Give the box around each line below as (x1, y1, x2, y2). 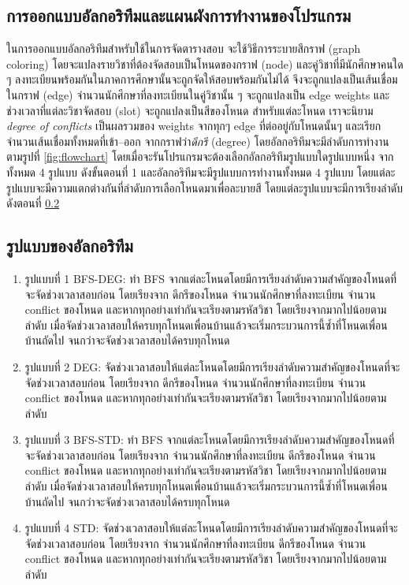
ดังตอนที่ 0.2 (6, 195, 60, 211)
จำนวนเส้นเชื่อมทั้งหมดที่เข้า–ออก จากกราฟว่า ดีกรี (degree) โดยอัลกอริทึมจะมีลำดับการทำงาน (6, 132, 389, 149)
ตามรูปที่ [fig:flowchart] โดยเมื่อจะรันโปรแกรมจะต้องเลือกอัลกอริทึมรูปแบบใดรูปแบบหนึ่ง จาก (6, 148, 394, 165)
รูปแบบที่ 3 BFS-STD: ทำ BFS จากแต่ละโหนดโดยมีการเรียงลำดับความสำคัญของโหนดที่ (24, 431, 395, 448)
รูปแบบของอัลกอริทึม (6, 233, 133, 258)
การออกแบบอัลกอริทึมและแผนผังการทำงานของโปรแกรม (6, 3, 351, 28)
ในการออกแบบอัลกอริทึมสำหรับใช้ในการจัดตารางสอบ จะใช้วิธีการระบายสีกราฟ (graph (6, 40, 361, 57)
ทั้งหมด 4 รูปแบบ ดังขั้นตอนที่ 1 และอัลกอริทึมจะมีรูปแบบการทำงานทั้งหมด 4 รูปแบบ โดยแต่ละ (6, 163, 396, 180)
